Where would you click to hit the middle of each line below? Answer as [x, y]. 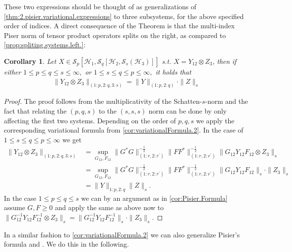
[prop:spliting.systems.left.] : [45, 45]
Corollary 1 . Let [30, 61]
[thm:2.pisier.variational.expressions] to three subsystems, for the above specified [124, 16]
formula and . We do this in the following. [66, 244]
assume [15, 207]
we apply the [215, 120]
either [12, 71]
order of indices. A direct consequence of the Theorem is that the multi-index [119, 26]
